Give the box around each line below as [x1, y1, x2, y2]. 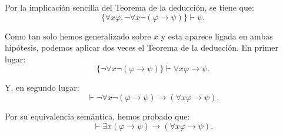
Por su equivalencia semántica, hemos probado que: [5, 110, 190, 122]
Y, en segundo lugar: [5, 81, 79, 94]
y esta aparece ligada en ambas [161, 29, 273, 42]
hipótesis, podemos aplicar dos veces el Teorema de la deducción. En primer [5, 41, 279, 54]
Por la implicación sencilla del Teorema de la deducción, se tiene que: [5, 1, 254, 13]
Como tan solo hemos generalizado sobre [5, 29, 151, 42]
